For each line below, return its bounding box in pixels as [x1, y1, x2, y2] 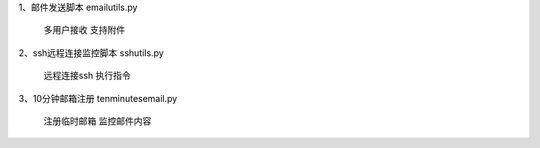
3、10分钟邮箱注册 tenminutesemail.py [18, 92, 178, 104]
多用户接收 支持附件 [43, 24, 125, 36]
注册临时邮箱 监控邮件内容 [43, 115, 152, 127]
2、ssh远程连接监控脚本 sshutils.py [18, 46, 164, 59]
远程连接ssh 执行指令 [43, 70, 131, 82]
